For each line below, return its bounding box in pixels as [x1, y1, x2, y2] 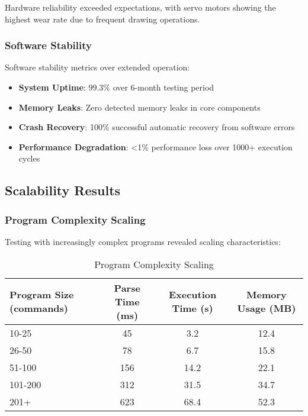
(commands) [9, 301, 68, 315]
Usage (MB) [237, 301, 296, 315]
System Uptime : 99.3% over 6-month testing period [18, 81, 214, 93]
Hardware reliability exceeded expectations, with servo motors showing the [5, 1, 276, 13]
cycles [18, 152, 40, 165]
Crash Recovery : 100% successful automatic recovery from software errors [18, 121, 295, 133]
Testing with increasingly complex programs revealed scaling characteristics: [5, 235, 281, 247]
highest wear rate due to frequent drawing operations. [5, 12, 200, 25]
